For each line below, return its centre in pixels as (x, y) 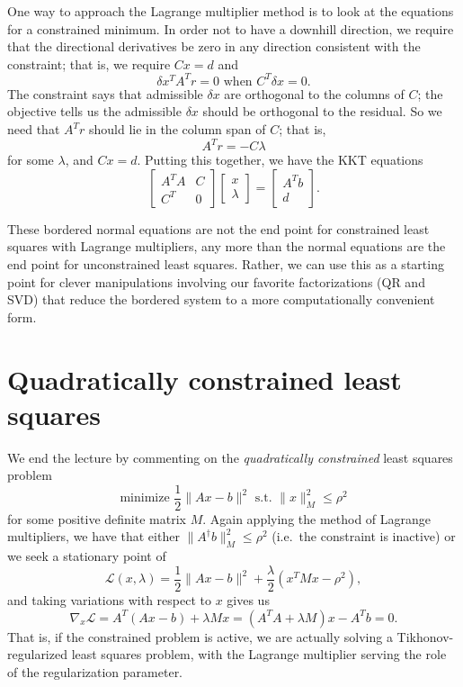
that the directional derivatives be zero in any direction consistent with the (214, 46)
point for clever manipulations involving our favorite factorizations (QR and (216, 281)
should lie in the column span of (178, 129)
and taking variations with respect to (109, 599)
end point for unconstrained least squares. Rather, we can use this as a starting (226, 263)
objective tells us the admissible (94, 111)
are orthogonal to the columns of (314, 93)
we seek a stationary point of (87, 556)
